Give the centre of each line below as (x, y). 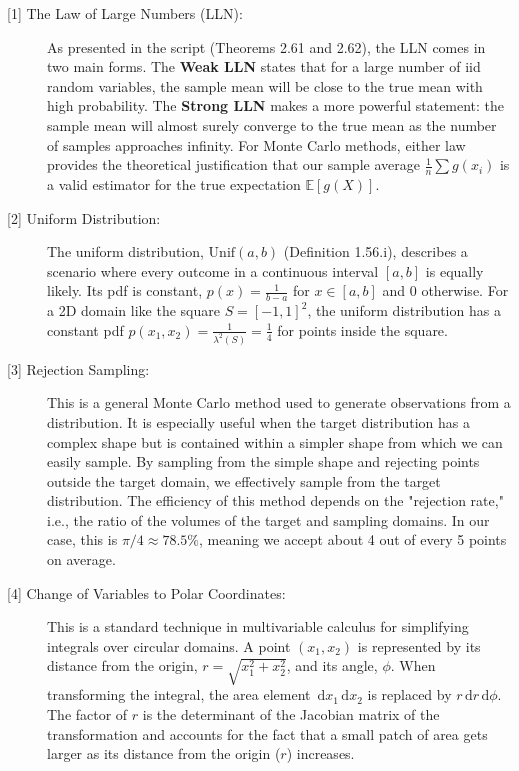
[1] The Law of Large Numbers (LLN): (125, 13)
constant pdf (85, 329)
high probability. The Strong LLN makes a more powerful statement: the (276, 105)
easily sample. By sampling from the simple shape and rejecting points (263, 461)
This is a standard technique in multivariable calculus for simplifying (258, 626)
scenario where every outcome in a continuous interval (213, 270)
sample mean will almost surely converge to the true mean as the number (272, 124)
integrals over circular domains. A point (169, 645)
